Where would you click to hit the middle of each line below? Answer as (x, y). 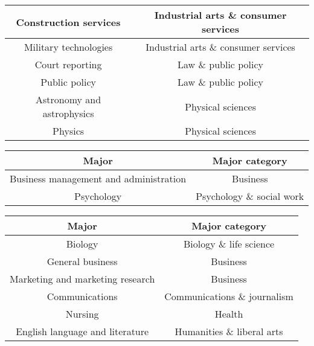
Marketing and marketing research (82, 279)
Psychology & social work (250, 196)
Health (229, 314)
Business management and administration (98, 178)
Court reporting (68, 64)
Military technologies (68, 47)
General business (82, 261)
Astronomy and (68, 99)
